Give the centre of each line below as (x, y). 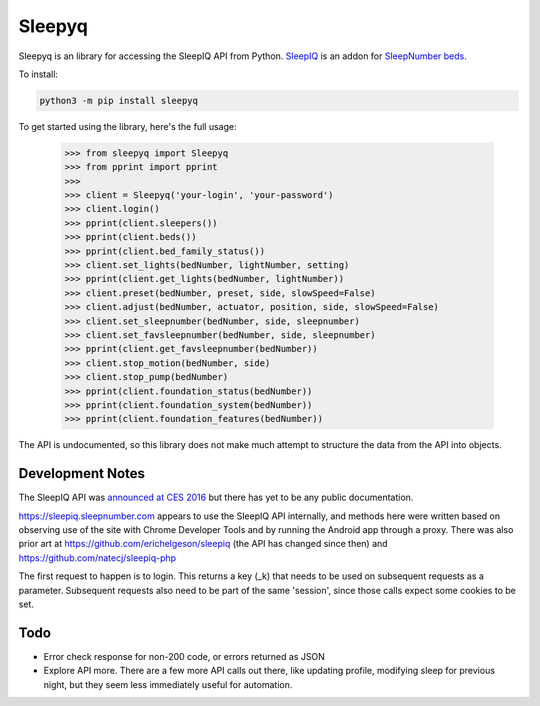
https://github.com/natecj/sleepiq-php (97, 557)
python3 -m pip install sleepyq (119, 100)
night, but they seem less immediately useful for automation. (168, 684)
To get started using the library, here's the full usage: (127, 126)
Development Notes (81, 473)
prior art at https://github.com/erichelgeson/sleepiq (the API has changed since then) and (203, 544)
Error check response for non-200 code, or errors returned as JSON (184, 656)
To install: (38, 74)
